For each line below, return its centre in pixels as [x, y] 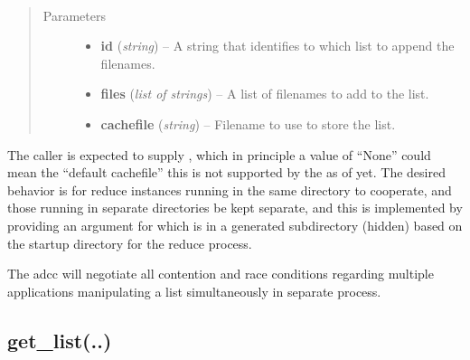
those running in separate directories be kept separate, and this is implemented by [235, 208]
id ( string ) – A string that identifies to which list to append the [277, 46]
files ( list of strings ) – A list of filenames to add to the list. [265, 94]
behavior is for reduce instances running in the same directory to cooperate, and [230, 189]
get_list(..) [60, 340]
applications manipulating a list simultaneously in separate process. [194, 291]
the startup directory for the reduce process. [130, 243]
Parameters [74, 15]
